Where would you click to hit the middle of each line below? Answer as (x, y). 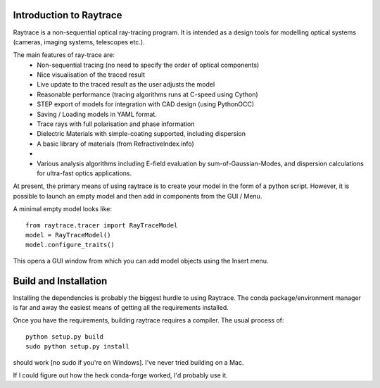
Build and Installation (60, 281)
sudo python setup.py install (78, 346)
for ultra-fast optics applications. (84, 173)
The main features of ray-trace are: (64, 55)
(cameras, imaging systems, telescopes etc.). (79, 42)
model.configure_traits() (70, 245)
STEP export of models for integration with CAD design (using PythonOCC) (146, 104)
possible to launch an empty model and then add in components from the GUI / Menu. (138, 196)
